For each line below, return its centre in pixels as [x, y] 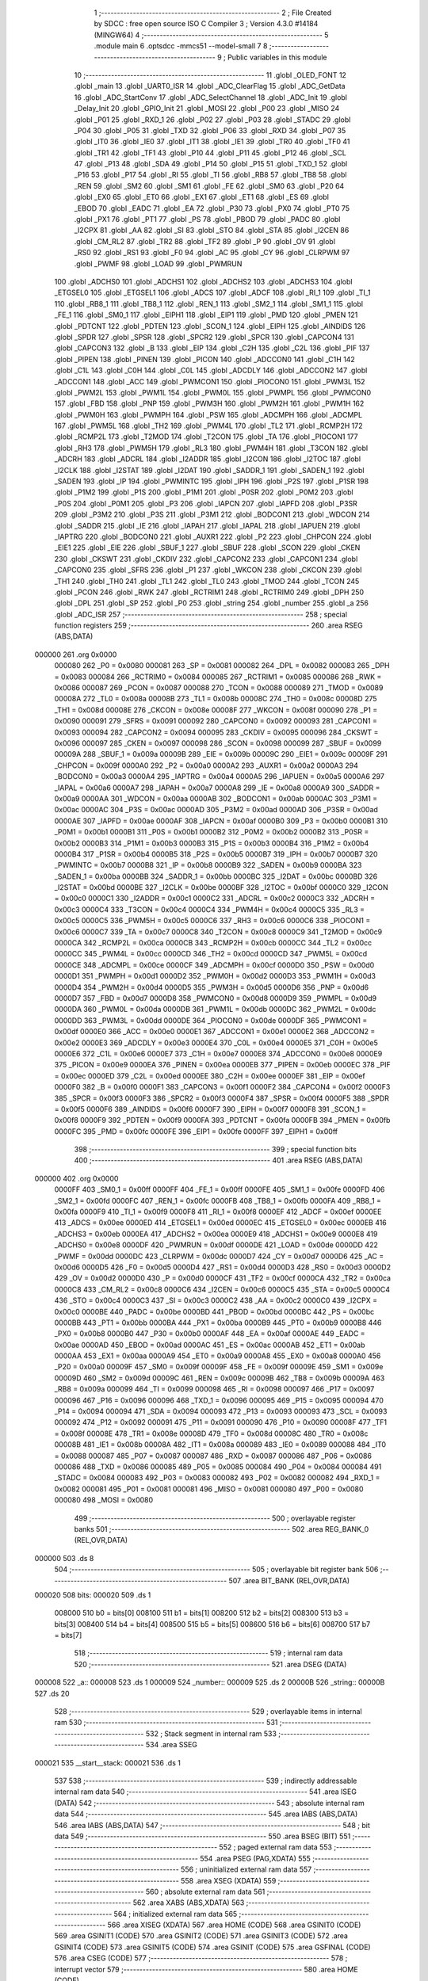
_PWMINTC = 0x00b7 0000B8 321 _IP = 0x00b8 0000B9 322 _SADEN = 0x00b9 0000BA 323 [208, 865]
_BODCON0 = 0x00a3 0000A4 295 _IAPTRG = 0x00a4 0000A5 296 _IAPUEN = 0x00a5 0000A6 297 [219, 777]
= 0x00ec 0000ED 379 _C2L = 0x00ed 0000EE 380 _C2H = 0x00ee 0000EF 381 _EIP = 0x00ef [210, 1076]
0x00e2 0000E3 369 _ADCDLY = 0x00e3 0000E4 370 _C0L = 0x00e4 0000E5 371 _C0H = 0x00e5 [216, 1043]
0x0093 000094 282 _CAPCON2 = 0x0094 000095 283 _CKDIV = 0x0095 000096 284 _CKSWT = [216, 732]
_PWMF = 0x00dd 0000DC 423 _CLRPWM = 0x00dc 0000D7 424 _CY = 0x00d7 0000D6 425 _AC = [219, 1256]
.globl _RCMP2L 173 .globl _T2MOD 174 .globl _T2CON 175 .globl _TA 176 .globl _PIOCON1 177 [206, 437]
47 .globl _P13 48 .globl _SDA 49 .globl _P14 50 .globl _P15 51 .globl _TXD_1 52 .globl [211, 164]
